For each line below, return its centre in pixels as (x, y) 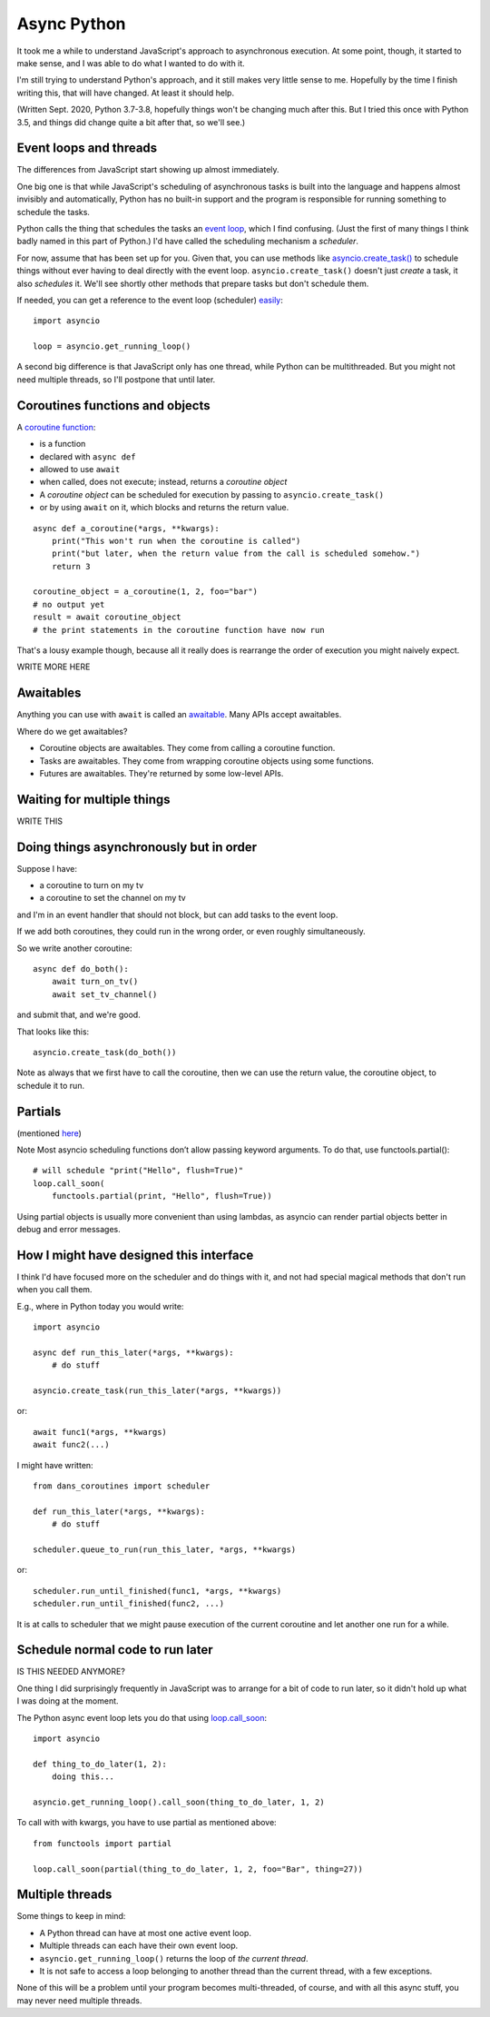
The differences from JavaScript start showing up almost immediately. (148, 170)
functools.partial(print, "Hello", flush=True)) (162, 1196)
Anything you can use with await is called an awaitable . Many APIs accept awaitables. (179, 715)
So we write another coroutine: (74, 948)
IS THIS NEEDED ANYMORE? (71, 1672)
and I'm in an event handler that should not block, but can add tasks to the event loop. (177, 915)
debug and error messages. (69, 1230)
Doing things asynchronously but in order (137, 847)
